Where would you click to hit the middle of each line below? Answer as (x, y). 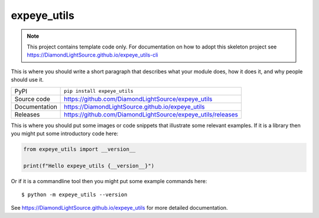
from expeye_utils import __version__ (79, 149)
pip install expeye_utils (99, 91)
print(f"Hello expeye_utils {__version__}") (89, 166)
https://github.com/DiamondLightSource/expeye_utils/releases (151, 114)
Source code (32, 99)
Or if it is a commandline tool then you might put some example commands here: (109, 181)
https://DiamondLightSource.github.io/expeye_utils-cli (92, 55)
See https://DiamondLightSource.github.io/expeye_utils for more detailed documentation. (119, 208)
